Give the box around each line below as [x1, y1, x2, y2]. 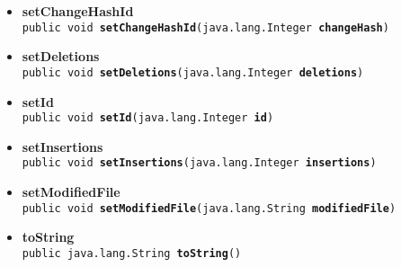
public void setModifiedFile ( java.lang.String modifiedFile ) [22, 201, 397, 215]
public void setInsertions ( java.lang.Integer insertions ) [22, 156, 377, 170]
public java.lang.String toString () [22, 246, 242, 260]
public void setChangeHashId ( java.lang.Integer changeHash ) [22, 21, 389, 34]
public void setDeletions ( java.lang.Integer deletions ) [22, 66, 364, 79]
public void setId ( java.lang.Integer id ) [22, 111, 274, 125]
